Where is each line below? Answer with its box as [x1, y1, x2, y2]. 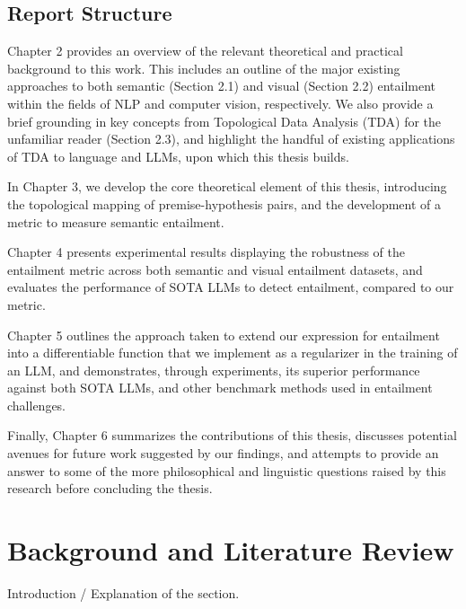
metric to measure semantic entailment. [7, 212, 224, 231]
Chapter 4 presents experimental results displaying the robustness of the [7, 243, 405, 261]
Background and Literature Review [7, 532, 454, 569]
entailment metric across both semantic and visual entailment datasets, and [7, 260, 423, 278]
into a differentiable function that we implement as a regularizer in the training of [7, 343, 458, 362]
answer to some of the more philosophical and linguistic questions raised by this [7, 461, 446, 480]
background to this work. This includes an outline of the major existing [7, 58, 400, 77]
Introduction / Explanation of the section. [7, 583, 240, 602]
